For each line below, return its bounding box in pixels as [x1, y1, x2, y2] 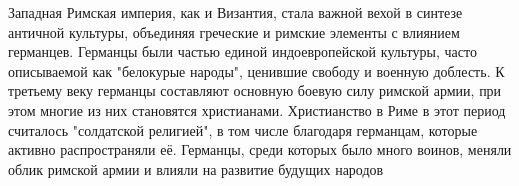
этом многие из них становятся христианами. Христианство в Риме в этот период [8, 99, 506, 120]
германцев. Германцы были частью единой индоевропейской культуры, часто [8, 41, 477, 62]
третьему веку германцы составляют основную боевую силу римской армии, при [8, 80, 502, 101]
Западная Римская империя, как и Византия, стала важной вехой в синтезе [8, 2, 463, 22]
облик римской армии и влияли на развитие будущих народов [8, 158, 384, 179]
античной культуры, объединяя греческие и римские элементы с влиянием [8, 21, 460, 42]
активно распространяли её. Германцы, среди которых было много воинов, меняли [8, 139, 512, 160]
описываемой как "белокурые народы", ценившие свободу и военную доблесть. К [8, 60, 505, 81]
